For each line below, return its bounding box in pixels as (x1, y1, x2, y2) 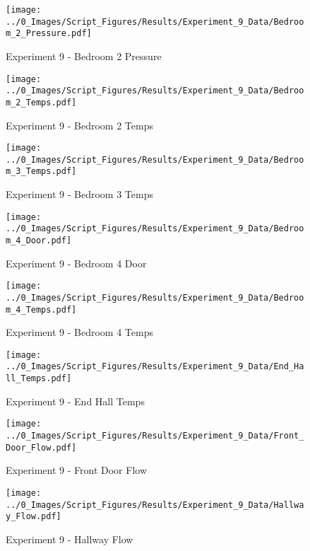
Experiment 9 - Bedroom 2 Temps (6, 117, 153, 132)
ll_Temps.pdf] (6, 373, 72, 384)
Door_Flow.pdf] (6, 442, 77, 453)
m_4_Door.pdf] (6, 236, 72, 245)
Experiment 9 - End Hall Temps (6, 393, 145, 408)
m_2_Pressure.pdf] (6, 28, 92, 39)
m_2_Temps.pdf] (6, 97, 77, 108)
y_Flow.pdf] (6, 511, 61, 522)
